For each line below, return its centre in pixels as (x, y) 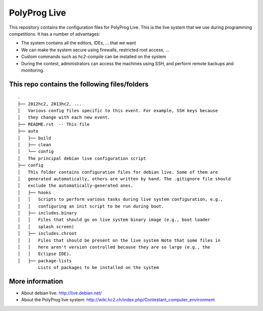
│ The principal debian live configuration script (82, 158)
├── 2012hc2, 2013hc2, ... (50, 104)
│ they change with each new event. (64, 117)
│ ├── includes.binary (47, 213)
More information (36, 281)
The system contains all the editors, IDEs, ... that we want (79, 43)
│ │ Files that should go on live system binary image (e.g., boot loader (114, 220)
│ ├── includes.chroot (47, 233)
